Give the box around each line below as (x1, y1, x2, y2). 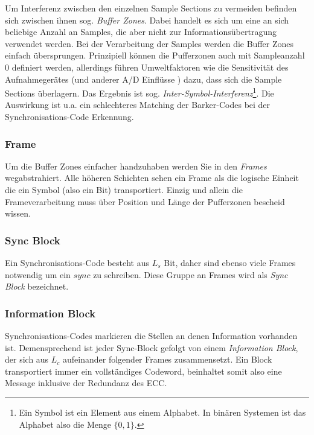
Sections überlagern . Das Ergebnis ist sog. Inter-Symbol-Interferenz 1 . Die (5, 85, 274, 99)
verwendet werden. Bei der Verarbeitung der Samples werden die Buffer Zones (5, 37, 293, 49)
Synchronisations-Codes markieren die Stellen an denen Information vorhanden (5, 329, 298, 341)
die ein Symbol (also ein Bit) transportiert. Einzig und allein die (5, 183, 243, 195)
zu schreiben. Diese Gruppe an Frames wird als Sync (93, 268, 288, 281)
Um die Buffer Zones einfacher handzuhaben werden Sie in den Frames (5, 159, 267, 172)
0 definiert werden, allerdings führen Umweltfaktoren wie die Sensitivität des (5, 60, 289, 73)
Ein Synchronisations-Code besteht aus (5, 256, 149, 268)
